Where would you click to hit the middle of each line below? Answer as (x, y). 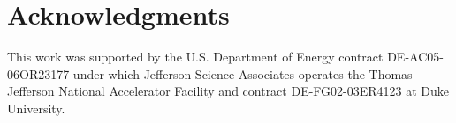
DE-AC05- (415, 57)
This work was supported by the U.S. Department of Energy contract (195, 57)
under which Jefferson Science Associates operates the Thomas (243, 73)
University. (36, 108)
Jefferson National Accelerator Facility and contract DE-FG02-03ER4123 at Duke (228, 91)
